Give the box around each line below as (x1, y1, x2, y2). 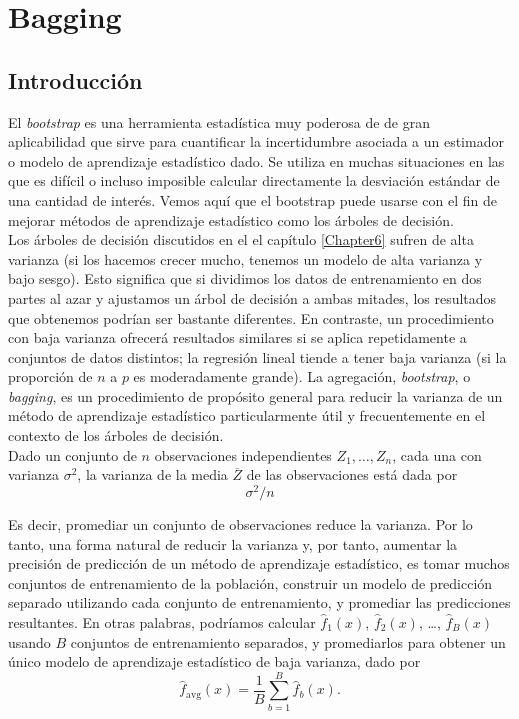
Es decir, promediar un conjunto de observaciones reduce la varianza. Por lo (8, 513, 473, 534)
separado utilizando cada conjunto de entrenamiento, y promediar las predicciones (8, 592, 511, 613)
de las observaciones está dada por (246, 464, 458, 485)
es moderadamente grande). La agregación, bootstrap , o (133, 366, 471, 387)
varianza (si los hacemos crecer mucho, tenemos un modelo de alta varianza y (8, 248, 483, 269)
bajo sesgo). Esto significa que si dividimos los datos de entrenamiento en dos (8, 268, 482, 289)
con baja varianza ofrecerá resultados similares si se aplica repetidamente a (8, 327, 467, 348)
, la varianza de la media (77, 464, 228, 485)
